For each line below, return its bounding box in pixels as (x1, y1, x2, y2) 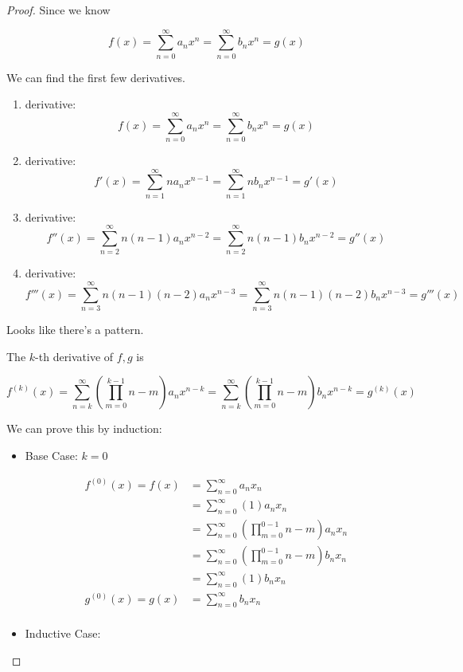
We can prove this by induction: (6, 420, 162, 437)
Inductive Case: (25, 625, 101, 642)
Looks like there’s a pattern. (6, 321, 144, 338)
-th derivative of (35, 348, 114, 364)
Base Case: (25, 446, 78, 463)
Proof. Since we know (6, 2, 111, 18)
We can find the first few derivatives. (6, 69, 186, 85)
